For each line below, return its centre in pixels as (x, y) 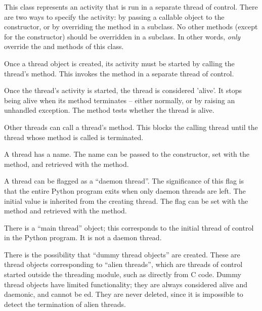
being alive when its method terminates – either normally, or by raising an (120, 100)
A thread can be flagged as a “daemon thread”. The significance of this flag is (124, 181)
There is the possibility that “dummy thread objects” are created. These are (122, 254)
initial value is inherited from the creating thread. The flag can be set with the (126, 201)
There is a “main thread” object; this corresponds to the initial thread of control (129, 227)
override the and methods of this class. (64, 46)
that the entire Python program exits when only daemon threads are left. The (125, 190)
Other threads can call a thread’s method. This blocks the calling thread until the (131, 127)
